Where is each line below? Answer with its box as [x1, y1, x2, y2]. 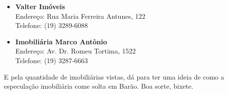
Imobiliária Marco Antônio [15, 36, 107, 46]
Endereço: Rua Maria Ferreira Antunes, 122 [15, 11, 146, 21]
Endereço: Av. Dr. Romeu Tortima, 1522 [15, 46, 136, 56]
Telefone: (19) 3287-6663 [15, 55, 88, 65]
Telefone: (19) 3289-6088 [15, 20, 88, 30]
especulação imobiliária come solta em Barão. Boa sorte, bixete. [4, 81, 194, 91]
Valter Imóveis [15, 1, 65, 11]
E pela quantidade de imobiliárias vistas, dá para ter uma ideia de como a [4, 71, 224, 81]
